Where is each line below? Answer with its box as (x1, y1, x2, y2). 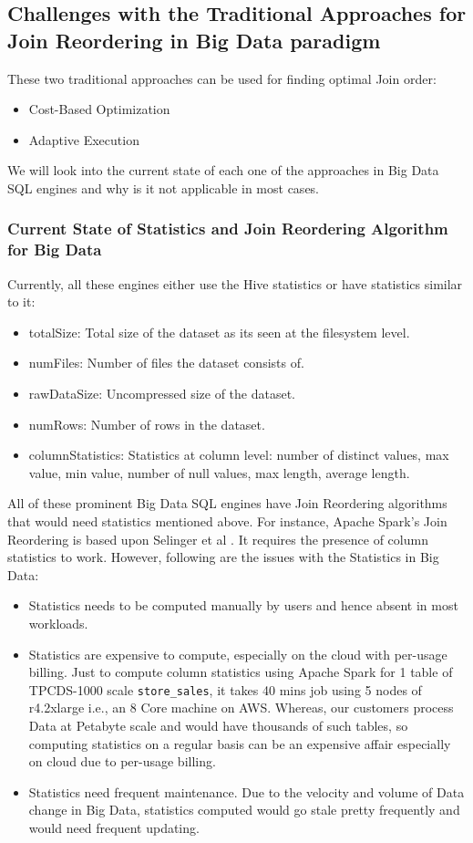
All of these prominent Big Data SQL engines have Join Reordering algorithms (7, 494, 447, 513)
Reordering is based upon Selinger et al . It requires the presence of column (7, 529, 428, 548)
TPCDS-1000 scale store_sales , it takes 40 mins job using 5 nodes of (28, 680, 422, 699)
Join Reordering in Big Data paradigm (7, 26, 381, 54)
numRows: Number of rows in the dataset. (28, 414, 265, 433)
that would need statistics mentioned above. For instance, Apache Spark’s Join (7, 512, 447, 531)
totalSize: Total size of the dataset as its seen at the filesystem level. (28, 322, 410, 341)
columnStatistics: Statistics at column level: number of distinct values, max (28, 445, 449, 464)
